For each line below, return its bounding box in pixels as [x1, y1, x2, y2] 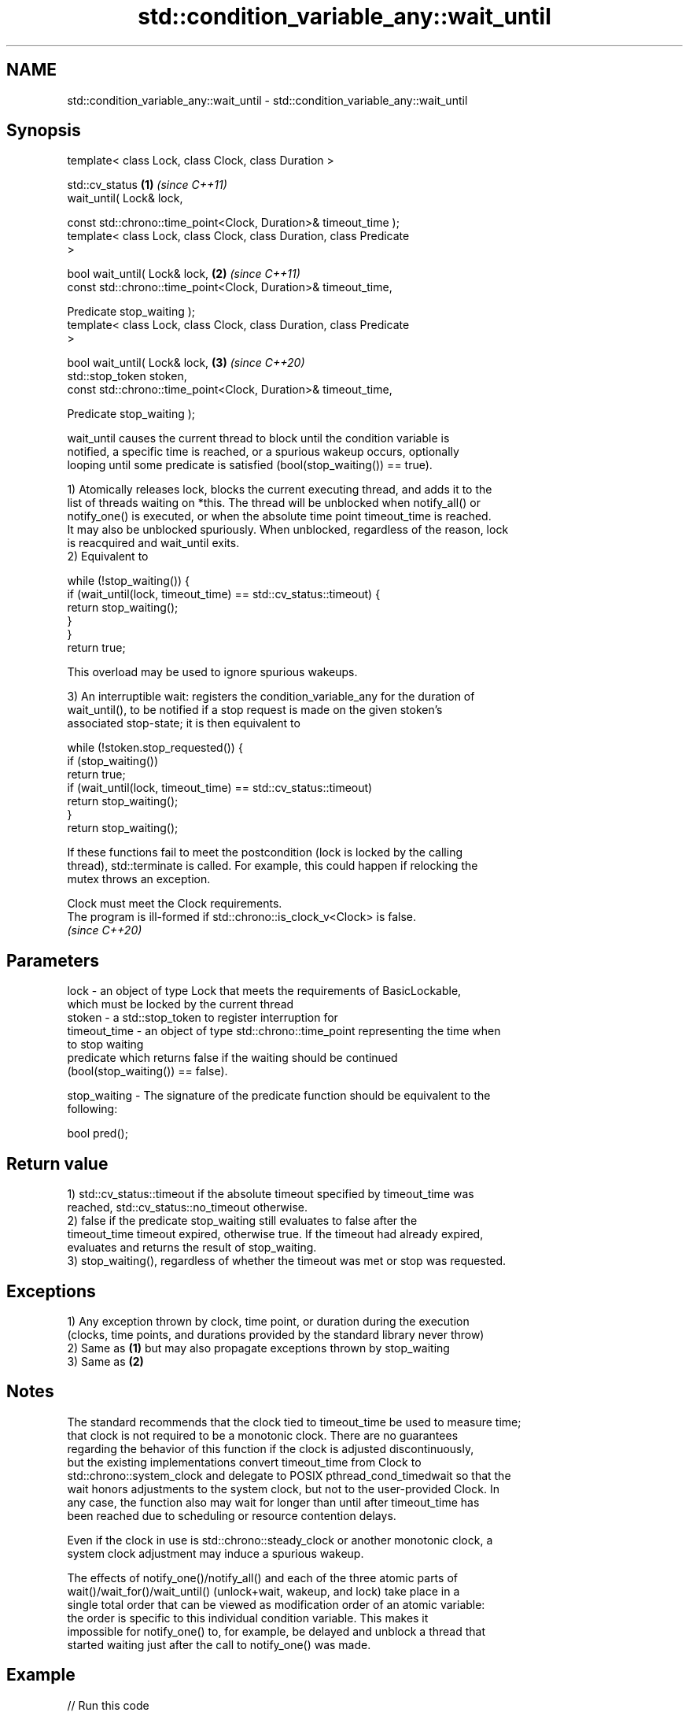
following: [67, 1102, 118, 1116]
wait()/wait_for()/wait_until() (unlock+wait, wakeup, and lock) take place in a [67, 1584, 460, 1598]
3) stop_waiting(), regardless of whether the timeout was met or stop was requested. [67, 1254, 507, 1268]
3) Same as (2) [67, 1354, 144, 1368]
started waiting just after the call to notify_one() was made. [67, 1637, 371, 1651]
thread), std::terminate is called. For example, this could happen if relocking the [67, 859, 478, 873]
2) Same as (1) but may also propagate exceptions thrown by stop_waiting [67, 1341, 450, 1355]
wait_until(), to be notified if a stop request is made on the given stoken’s [67, 703, 443, 717]
